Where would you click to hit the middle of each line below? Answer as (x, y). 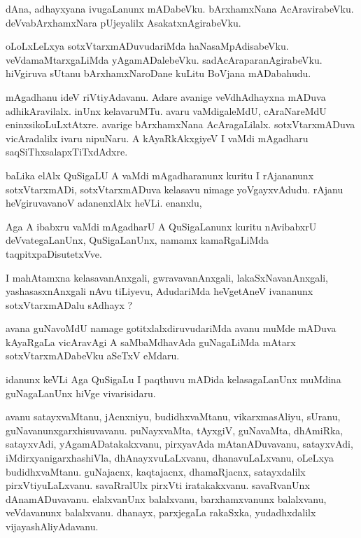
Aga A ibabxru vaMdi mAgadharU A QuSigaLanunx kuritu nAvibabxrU (161, 226)
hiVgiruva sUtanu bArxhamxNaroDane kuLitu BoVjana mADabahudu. (158, 73)
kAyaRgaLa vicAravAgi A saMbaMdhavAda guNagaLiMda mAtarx (151, 342)
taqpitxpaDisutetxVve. (54, 253)
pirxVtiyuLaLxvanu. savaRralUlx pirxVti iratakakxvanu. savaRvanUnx (158, 485)
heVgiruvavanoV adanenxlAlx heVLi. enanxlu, (104, 203)
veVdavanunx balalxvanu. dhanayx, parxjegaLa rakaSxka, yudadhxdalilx (161, 512)
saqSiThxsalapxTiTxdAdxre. (67, 152)
